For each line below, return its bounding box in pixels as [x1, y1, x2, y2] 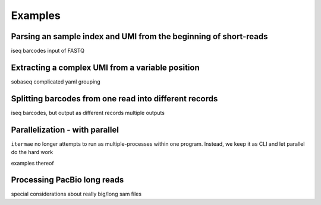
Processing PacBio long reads [11, 175, 124, 185]
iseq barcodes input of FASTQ [11, 47, 84, 55]
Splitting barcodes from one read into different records [11, 94, 218, 104]
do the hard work [11, 149, 53, 156]
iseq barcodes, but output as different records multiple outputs [11, 109, 165, 116]
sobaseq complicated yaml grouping [11, 78, 100, 85]
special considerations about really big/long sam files [11, 190, 142, 198]
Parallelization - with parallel [11, 124, 119, 134]
